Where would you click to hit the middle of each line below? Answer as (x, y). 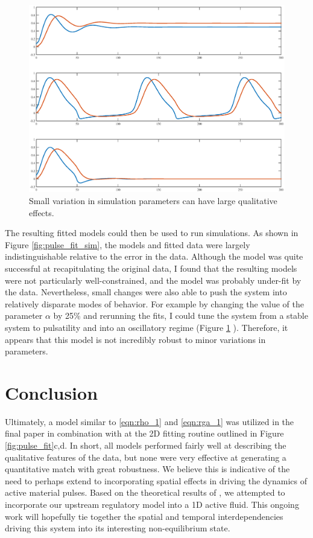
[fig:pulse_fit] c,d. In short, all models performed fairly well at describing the (146, 445)
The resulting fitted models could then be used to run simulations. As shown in (152, 233)
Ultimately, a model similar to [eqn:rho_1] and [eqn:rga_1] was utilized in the (150, 421)
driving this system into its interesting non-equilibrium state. (118, 528)
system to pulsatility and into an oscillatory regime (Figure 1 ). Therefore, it (147, 327)
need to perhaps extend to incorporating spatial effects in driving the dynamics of (156, 480)
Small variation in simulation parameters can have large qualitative (153, 201)
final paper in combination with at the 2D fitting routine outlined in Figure (144, 433)
